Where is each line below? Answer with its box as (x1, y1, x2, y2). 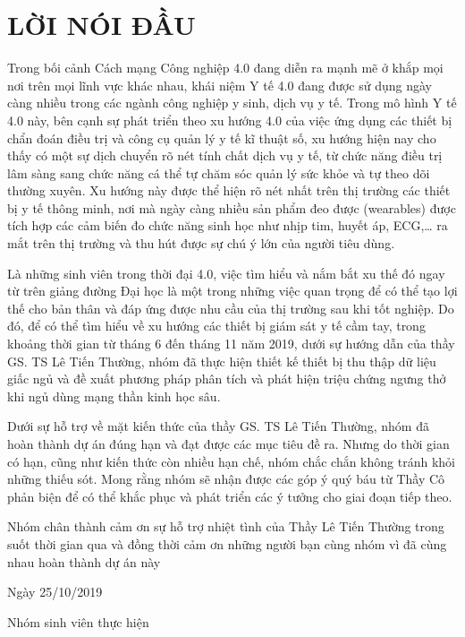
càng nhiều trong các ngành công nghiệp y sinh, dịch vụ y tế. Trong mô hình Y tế (7, 93, 457, 112)
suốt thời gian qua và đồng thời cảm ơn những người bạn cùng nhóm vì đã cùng (7, 534, 447, 553)
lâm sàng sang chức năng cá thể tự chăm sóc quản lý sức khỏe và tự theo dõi (7, 163, 430, 182)
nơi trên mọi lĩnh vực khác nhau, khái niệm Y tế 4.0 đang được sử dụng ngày (7, 75, 432, 94)
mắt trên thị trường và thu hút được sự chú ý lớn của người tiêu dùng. (7, 234, 395, 253)
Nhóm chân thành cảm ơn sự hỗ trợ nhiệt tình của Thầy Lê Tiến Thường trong (7, 517, 444, 536)
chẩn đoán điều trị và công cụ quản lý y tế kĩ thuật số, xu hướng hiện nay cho (7, 128, 436, 147)
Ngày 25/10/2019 (7, 582, 103, 601)
